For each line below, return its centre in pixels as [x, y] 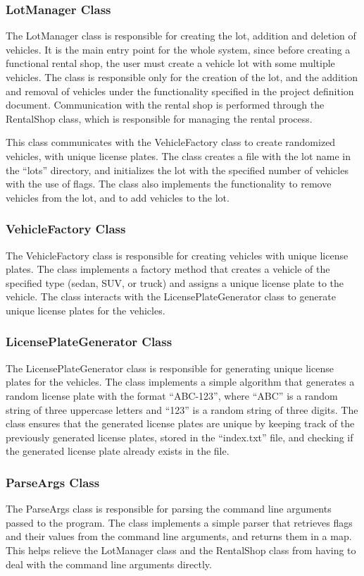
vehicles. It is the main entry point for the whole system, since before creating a [178, 49]
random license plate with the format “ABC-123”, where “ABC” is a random [172, 395]
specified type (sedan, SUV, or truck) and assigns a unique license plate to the [175, 282]
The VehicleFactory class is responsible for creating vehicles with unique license [177, 255]
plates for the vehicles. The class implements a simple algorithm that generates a [180, 382]
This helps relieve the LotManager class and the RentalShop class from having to [181, 550]
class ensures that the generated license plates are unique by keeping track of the [180, 423]
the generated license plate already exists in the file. [118, 451]
